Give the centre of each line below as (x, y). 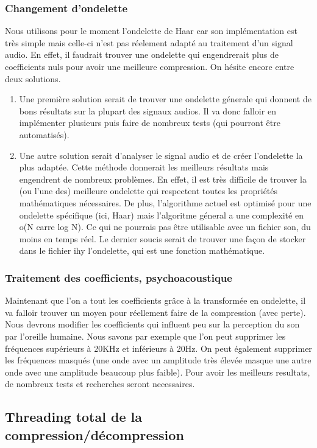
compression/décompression (94, 434)
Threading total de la (73, 417)
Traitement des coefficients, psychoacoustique (119, 277)
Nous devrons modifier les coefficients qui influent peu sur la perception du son (152, 324)
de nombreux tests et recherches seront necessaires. (100, 384)
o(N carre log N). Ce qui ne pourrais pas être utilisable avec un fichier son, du (165, 227)
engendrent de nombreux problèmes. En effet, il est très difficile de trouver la (163, 179)
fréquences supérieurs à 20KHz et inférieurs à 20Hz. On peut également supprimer (158, 348)
